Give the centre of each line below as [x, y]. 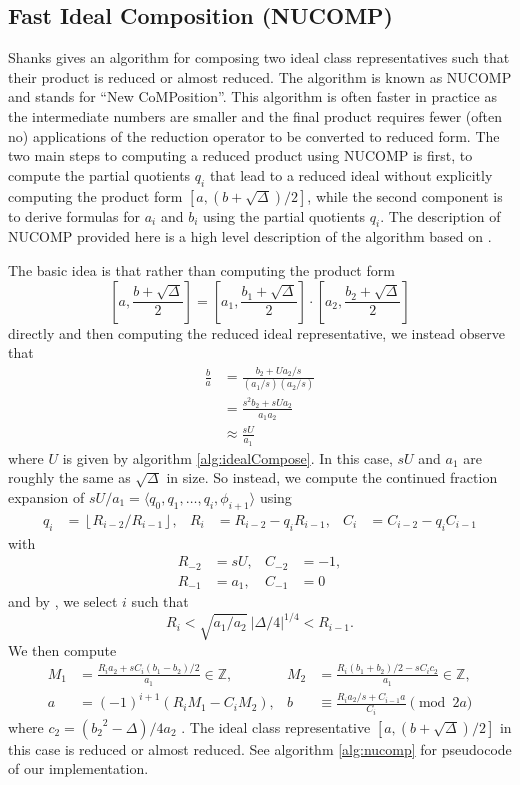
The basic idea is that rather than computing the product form [201, 269]
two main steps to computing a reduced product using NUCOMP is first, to [240, 155]
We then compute [62, 649]
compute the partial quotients [99, 174]
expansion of [46, 496]
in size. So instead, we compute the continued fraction [332, 477]
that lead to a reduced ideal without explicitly [351, 174]
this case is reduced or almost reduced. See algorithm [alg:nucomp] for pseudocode [260, 748]
